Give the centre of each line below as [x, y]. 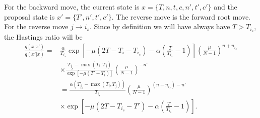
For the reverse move [36, 26]
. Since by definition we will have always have [160, 26]
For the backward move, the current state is [72, 7]
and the [225, 7]
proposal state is [29, 16]
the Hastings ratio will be [43, 37]
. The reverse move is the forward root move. [181, 16]
